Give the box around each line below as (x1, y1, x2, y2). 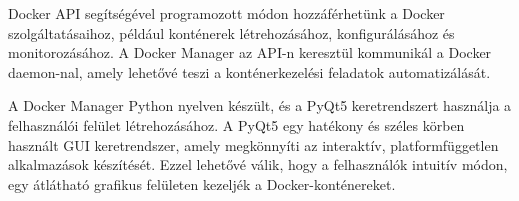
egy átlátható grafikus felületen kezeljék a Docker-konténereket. (8, 173, 396, 194)
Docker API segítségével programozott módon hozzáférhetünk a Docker (8, 3, 445, 23)
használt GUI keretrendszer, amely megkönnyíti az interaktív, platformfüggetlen (8, 134, 499, 155)
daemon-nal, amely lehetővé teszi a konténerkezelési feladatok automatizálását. (8, 61, 491, 82)
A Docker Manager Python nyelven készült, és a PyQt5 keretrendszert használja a (8, 95, 512, 116)
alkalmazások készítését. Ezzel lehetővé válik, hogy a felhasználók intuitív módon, (8, 154, 508, 175)
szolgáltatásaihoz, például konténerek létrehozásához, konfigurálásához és (8, 22, 455, 43)
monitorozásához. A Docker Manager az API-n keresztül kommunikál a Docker (8, 42, 492, 63)
